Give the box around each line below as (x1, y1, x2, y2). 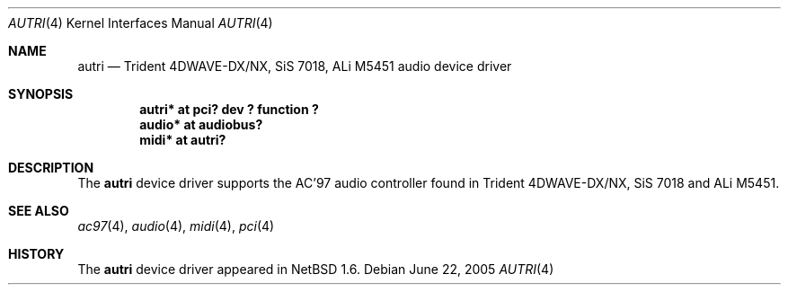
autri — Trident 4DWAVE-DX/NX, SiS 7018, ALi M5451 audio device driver (77, 58, 512, 74)
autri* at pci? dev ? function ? (139, 102, 319, 117)
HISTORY (8, 246, 65, 261)
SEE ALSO (8, 203, 69, 218)
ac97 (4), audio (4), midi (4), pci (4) (77, 218, 275, 234)
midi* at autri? (139, 132, 226, 147)
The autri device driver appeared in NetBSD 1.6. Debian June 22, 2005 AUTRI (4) (77, 261, 554, 277)
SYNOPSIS (8, 86, 74, 102)
